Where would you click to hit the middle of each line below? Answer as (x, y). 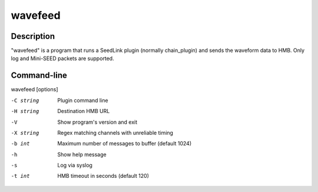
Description (33, 36)
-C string (25, 100)
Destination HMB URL (84, 111)
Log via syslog (75, 165)
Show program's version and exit (97, 122)
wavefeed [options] (34, 90)
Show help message (82, 154)
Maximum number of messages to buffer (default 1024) (124, 144)
